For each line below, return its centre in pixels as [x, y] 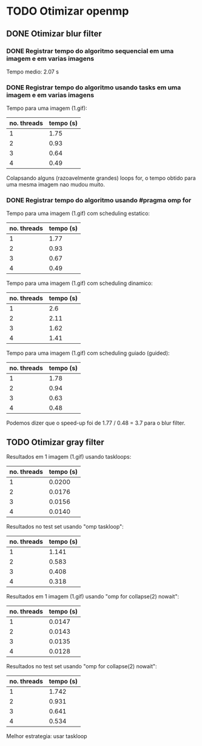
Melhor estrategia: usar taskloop [47, 736]
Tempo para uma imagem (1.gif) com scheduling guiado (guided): [88, 353]
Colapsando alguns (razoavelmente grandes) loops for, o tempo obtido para [101, 178]
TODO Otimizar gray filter [55, 442]
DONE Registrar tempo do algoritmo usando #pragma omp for [99, 200]
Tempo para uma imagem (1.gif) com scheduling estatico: [78, 213]
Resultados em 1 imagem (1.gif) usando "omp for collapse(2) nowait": [93, 597]
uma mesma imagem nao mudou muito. [56, 185]
